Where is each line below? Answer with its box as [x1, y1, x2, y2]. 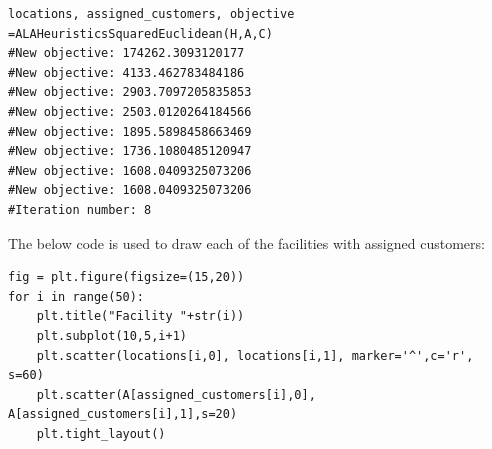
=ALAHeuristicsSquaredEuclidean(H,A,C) [8, 26, 273, 41]
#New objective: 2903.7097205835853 [8, 85, 252, 100]
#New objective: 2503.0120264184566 [8, 104, 252, 119]
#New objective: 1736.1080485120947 [8, 144, 252, 159]
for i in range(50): [8, 289, 145, 304]
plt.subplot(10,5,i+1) [36, 328, 187, 343]
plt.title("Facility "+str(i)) [36, 309, 245, 324]
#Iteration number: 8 [8, 202, 152, 217]
